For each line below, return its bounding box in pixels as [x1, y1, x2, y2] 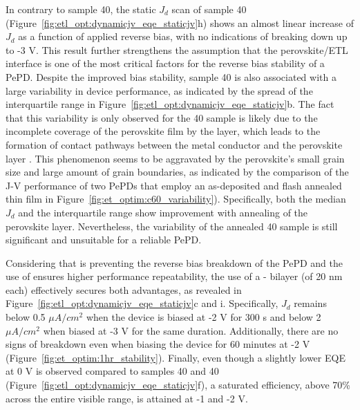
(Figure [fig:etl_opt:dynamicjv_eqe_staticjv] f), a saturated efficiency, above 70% [6, 378, 351, 392]
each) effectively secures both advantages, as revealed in [6, 282, 242, 297]
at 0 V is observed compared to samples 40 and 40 [6, 364, 219, 378]
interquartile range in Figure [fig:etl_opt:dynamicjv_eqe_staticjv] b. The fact [6, 97, 334, 111]
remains [294, 296, 327, 310]
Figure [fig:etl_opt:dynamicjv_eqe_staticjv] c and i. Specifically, [6, 296, 278, 310]
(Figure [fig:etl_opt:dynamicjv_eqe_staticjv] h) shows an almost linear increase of [6, 15, 354, 30]
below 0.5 [6, 310, 46, 324]
